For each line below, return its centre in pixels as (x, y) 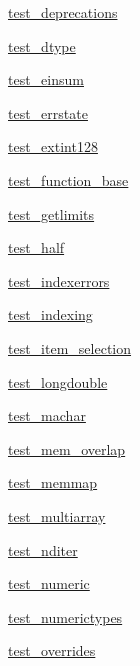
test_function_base (68, 179)
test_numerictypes (65, 616)
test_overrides (52, 650)
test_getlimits (51, 213)
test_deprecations (63, 12)
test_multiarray (57, 515)
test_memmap (53, 482)
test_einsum (46, 79)
